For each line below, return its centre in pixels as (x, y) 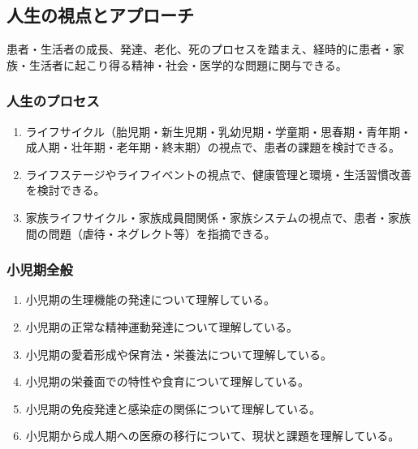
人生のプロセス (53, 101)
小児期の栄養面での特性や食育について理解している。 (167, 381)
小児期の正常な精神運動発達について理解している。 (162, 326)
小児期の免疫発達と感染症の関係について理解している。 (173, 408)
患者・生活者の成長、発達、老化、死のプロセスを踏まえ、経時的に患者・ (200, 49)
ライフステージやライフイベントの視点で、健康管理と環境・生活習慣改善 (218, 174)
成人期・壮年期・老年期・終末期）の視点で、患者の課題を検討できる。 (213, 147)
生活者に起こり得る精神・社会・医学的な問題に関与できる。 (188, 64)
